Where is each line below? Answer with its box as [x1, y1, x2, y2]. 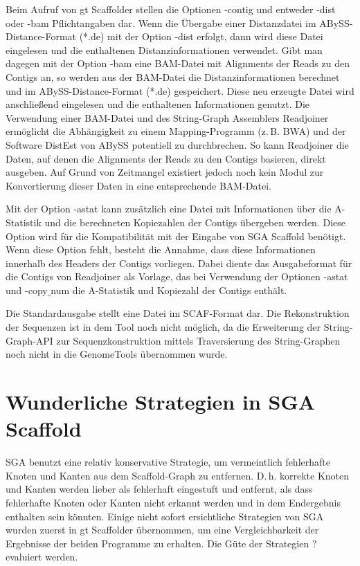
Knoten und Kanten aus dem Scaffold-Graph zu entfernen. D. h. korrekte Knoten [6, 468, 350, 482]
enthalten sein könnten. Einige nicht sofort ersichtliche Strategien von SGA [6, 509, 324, 523]
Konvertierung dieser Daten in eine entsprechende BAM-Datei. [6, 178, 271, 192]
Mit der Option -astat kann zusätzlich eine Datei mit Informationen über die [6, 201, 332, 216]
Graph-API [6, 333, 53, 347]
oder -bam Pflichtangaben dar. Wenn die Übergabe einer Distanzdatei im [6, 15, 316, 30]
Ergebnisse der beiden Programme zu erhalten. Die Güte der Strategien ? [6, 536, 317, 550]
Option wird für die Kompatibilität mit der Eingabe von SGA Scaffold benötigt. [6, 228, 346, 243]
